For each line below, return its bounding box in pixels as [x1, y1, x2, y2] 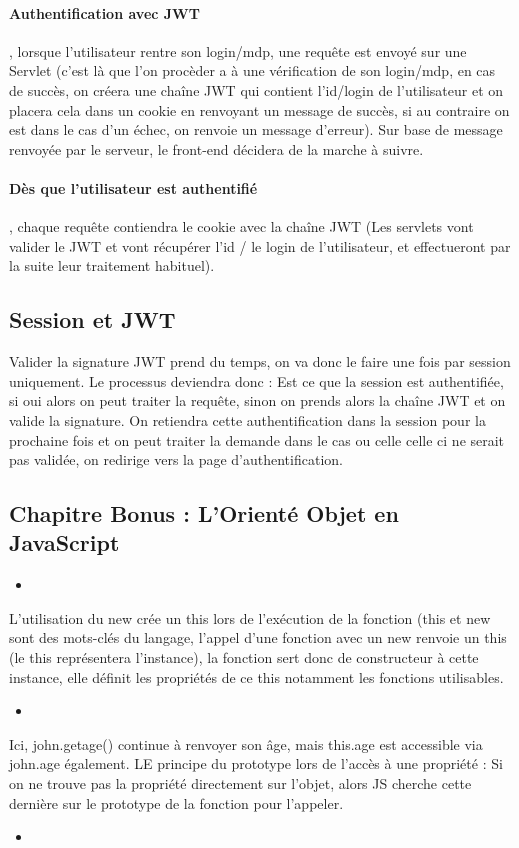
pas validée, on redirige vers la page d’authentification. [9, 449, 343, 470]
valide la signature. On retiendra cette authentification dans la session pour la [9, 409, 486, 430]
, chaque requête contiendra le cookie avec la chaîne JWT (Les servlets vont [9, 216, 474, 237]
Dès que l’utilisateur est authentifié [9, 177, 258, 198]
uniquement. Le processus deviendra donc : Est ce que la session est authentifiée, [9, 370, 504, 391]
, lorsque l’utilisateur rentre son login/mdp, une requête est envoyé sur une [9, 40, 467, 61]
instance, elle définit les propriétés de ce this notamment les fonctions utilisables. [9, 666, 504, 687]
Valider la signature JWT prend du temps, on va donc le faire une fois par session [9, 351, 511, 372]
